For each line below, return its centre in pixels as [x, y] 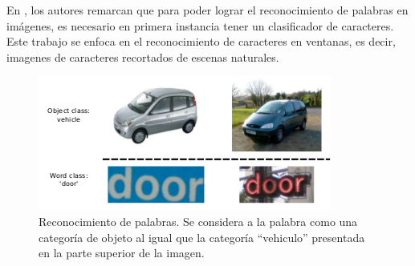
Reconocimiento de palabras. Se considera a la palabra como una [198, 221]
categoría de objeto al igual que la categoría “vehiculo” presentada [202, 237]
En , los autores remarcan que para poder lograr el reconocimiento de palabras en [207, 10]
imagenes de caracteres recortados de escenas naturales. [143, 56]
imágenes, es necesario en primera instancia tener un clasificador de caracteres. [200, 25]
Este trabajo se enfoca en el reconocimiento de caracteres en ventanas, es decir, [201, 41]
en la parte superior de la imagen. [122, 253]
